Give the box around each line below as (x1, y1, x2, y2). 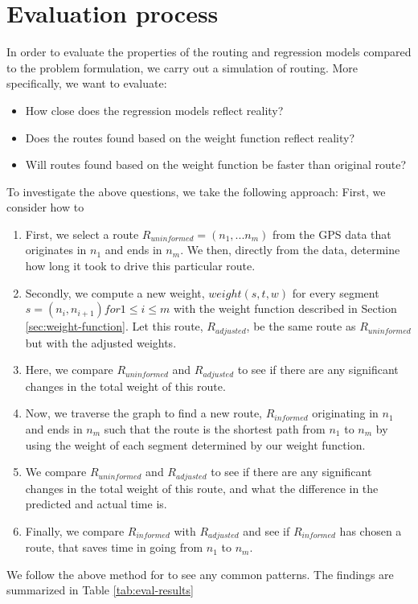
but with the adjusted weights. (25, 334, 177, 351)
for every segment (292, 284, 379, 301)
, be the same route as (246, 318, 356, 335)
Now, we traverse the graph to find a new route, (25, 405, 263, 421)
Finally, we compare (25, 522, 125, 539)
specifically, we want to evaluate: (6, 75, 167, 92)
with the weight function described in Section (173, 300, 397, 317)
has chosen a (339, 522, 402, 539)
